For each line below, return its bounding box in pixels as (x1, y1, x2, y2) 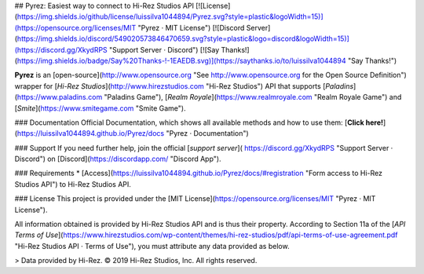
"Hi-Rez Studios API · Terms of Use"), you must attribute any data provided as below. (14, 241, 290, 250)
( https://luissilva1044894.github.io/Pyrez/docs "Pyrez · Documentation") (14, 129, 249, 138)
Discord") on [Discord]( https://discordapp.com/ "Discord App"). (14, 154, 221, 164)
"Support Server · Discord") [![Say (108, 45, 220, 54)
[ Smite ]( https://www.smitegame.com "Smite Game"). (14, 103, 186, 113)
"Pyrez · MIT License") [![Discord (137, 23, 245, 32)
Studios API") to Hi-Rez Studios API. (14, 179, 131, 188)
